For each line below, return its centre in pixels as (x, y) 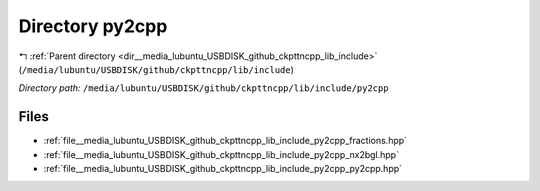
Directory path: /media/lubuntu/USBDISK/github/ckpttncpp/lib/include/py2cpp (203, 88)
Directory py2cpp (93, 26)
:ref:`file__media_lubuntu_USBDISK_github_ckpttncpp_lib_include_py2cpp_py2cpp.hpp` (223, 169)
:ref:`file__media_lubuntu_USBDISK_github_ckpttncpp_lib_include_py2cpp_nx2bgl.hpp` (221, 154)
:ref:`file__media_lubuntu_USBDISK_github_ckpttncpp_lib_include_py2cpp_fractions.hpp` (225, 141)
